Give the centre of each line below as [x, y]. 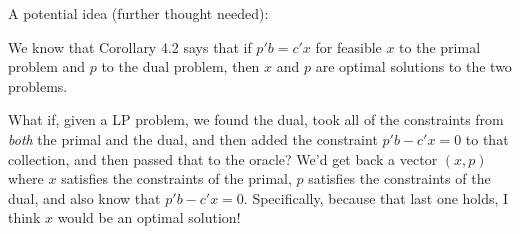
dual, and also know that [84, 197]
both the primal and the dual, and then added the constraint [193, 138]
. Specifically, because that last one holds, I [376, 197]
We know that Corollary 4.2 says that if [130, 46]
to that [487, 138]
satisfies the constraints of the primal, [176, 178]
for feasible [348, 46]
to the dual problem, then [180, 66]
